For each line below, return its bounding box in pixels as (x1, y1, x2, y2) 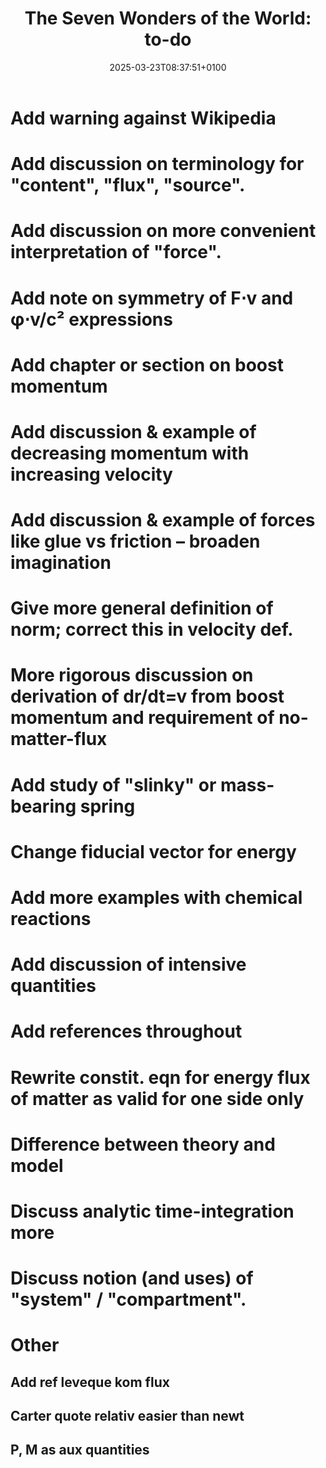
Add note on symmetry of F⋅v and (10, 287, 294, 309)
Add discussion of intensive (10, 953, 247, 976)
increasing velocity (10, 463, 173, 486)
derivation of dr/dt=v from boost (10, 685, 285, 708)
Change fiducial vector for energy (10, 840, 297, 863)
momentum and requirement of (10, 707, 275, 729)
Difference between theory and (10, 1133, 276, 1156)
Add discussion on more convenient (10, 220, 317, 242)
